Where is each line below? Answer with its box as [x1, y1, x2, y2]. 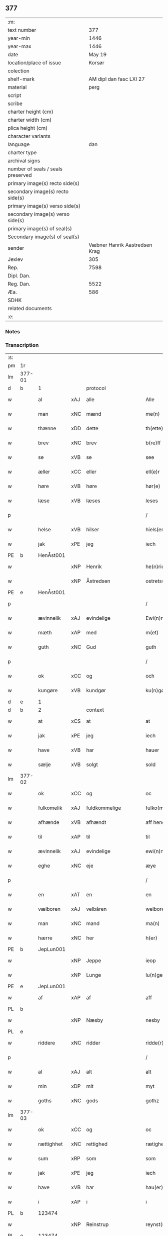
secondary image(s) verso [7, 211, 70, 218]
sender [7, 244, 24, 251]
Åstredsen [86, 578, 110, 585]
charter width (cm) [7, 116, 52, 123]
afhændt [86, 819, 106, 826]
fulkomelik [38, 804, 62, 811]
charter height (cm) [7, 108, 53, 115]
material [7, 83, 27, 90]
